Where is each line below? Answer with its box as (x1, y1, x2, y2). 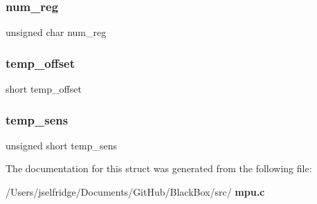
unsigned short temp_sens (6, 138, 117, 152)
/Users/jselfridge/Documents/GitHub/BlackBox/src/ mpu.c (6, 185, 265, 199)
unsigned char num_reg (6, 25, 107, 39)
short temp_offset (6, 82, 82, 96)
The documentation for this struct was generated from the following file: (6, 161, 312, 176)
